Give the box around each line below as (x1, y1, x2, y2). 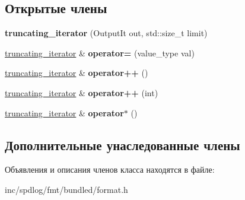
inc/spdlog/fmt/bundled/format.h (5, 183, 128, 195)
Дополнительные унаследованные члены (5, 135, 240, 154)
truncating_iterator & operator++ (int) (5, 86, 158, 99)
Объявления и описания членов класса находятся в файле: (5, 163, 215, 176)
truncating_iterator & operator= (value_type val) (5, 46, 195, 59)
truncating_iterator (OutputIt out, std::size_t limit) (5, 27, 208, 39)
